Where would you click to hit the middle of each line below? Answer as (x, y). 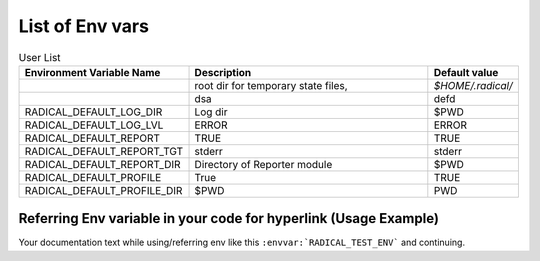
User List (39, 57)
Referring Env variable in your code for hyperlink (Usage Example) (229, 218)
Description (223, 72)
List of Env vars (84, 26)
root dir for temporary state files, (271, 85)
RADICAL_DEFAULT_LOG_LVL (94, 125)
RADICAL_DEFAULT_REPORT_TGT (104, 151)
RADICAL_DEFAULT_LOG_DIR (93, 112)
